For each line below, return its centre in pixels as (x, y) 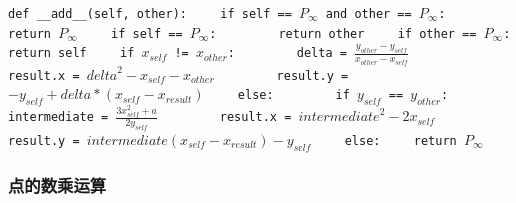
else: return (400, 140)
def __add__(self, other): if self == (150, 14)
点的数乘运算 (57, 184)
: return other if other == (343, 33)
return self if (71, 53)
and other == (368, 14)
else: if (293, 95)
